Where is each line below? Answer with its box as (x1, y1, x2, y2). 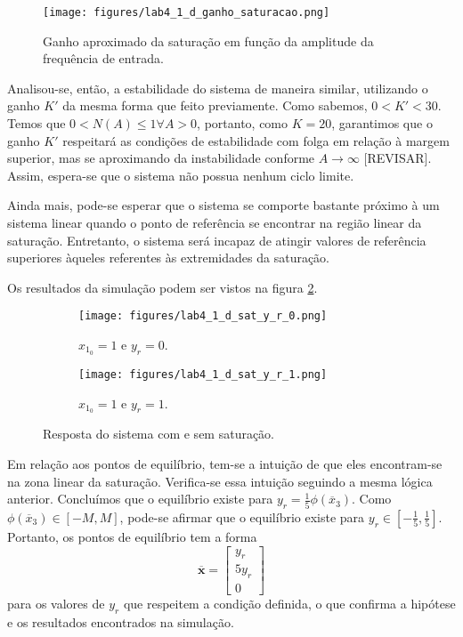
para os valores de (7, 594, 105, 613)
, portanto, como (197, 114, 288, 133)
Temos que (7, 114, 66, 133)
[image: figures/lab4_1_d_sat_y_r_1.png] (78, 367, 328, 381)
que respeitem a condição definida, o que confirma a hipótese (123, 594, 456, 613)
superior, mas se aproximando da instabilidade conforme (7, 149, 315, 167)
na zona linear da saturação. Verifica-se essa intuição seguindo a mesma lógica (7, 472, 433, 490)
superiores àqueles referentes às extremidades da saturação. (7, 248, 330, 267)
